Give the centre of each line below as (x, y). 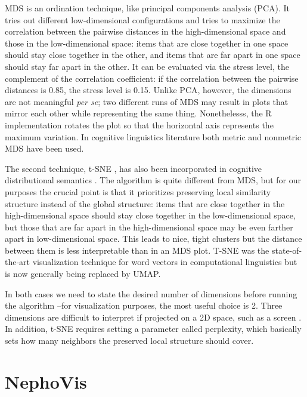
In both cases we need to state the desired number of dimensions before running (151, 293)
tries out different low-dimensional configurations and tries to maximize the (142, 19)
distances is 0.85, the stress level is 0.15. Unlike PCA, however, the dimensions (148, 90)
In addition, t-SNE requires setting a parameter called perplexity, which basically (153, 329)
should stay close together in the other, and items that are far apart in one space (153, 55)
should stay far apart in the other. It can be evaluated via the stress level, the (147, 66)
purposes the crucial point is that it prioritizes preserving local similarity (138, 191)
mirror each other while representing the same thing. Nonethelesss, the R (138, 113)
